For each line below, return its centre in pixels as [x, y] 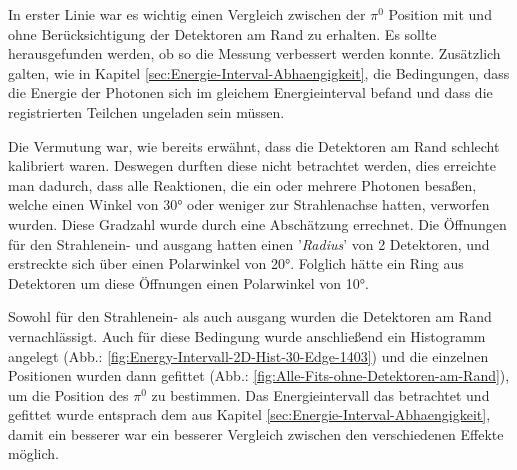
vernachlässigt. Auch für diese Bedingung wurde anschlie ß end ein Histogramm [247, 335]
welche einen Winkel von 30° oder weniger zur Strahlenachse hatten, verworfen [249, 204]
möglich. [33, 453]
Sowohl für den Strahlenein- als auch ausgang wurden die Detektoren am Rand [250, 316]
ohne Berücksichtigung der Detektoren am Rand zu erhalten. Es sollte [222, 33]
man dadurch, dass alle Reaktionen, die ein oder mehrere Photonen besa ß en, [242, 184]
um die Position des [68, 394]
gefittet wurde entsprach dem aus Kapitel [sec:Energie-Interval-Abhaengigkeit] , [249, 414]
